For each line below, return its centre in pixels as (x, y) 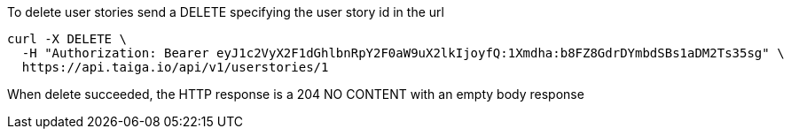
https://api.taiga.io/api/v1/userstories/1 (175, 67)
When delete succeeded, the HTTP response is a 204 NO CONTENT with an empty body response (296, 94)
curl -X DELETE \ (67, 39)
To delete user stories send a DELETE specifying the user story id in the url (226, 12)
